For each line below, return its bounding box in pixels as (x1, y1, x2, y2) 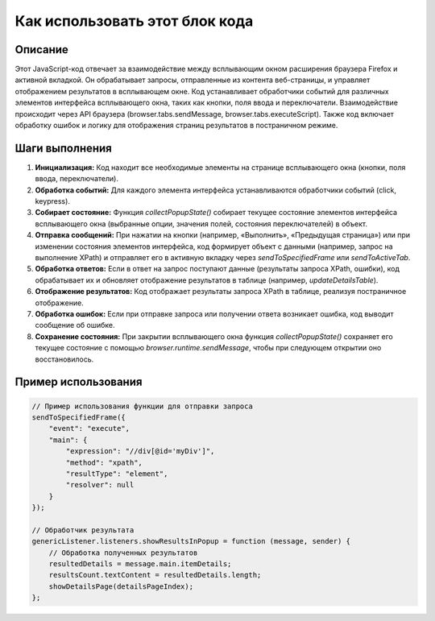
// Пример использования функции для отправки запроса (31, 401, 253, 411)
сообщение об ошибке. (35, 321, 115, 330)
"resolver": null (65, 480, 135, 490)
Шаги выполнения (14, 141, 112, 155)
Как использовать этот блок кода (14, 12, 254, 30)
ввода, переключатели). (35, 174, 118, 184)
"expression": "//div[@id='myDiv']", (65, 447, 215, 456)
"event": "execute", (48, 424, 130, 433)
